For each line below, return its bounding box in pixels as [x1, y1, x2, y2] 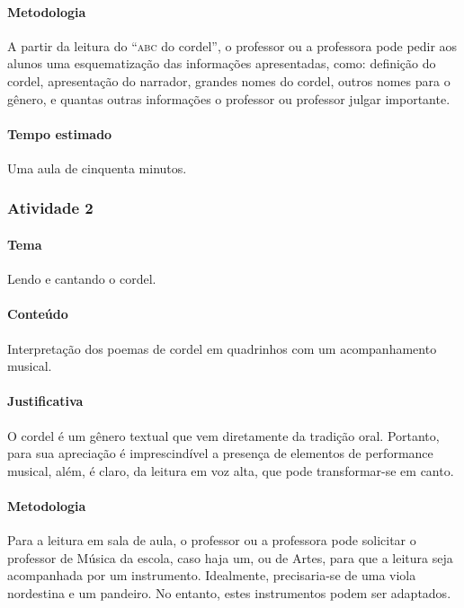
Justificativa [7, 392, 84, 410]
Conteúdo [7, 304, 68, 323]
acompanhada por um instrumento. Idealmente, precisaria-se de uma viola [7, 566, 416, 585]
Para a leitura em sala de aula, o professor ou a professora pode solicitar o [7, 531, 416, 550]
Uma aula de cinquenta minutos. [7, 158, 187, 177]
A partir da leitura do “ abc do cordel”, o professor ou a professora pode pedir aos [7, 36, 458, 55]
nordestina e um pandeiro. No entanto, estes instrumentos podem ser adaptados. [7, 583, 451, 602]
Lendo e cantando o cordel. [7, 269, 156, 288]
